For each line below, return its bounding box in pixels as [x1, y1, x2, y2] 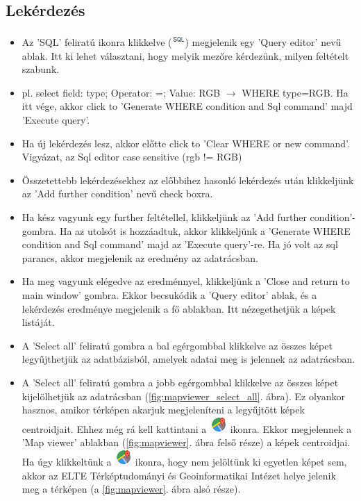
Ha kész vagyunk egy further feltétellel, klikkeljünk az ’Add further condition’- [22, 210, 355, 224]
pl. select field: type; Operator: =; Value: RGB [22, 85, 221, 99]
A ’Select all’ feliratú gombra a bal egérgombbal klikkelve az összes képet [22, 338, 333, 352]
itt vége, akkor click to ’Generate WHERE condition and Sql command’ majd [22, 99, 353, 113]
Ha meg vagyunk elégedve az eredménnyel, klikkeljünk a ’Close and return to [22, 274, 350, 288]
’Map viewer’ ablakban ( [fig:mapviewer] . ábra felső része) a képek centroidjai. [22, 435, 351, 450]
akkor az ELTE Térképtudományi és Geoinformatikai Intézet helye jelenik [22, 468, 336, 482]
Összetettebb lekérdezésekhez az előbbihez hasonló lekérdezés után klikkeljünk [22, 172, 354, 187]
